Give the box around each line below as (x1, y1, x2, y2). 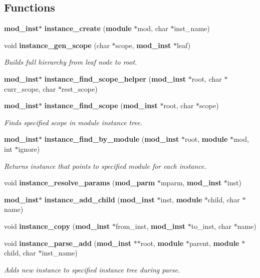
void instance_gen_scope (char (4, 40, 110, 50)
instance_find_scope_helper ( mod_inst (44, 73, 186, 84)
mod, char (137, 23, 168, 34)
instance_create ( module (44, 23, 132, 34)
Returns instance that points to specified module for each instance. (4, 160, 206, 171)
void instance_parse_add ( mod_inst (4, 237, 132, 248)
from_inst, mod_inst (115, 220, 186, 231)
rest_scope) (61, 83, 98, 94)
